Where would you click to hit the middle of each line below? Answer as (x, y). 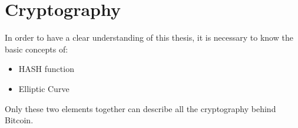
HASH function (46, 69)
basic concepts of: (37, 49)
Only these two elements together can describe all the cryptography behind (140, 108)
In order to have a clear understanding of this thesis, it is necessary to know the (149, 37)
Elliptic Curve (44, 88)
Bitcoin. (19, 120)
